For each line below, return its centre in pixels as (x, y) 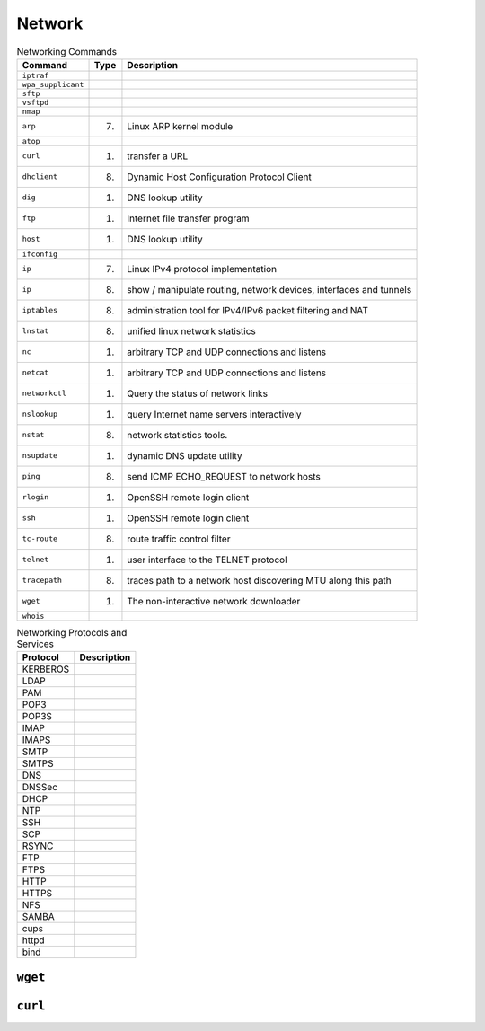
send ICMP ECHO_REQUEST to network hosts (224, 476)
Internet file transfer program (189, 218)
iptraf (35, 75)
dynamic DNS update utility (185, 455)
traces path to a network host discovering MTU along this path (260, 580)
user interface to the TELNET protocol (207, 560)
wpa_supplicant (53, 84)
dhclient (40, 176)
